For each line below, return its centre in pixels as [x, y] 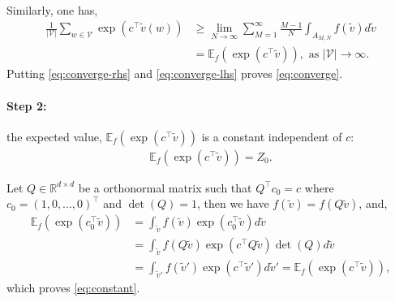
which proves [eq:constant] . [73, 287]
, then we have [233, 203]
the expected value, [54, 136]
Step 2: [27, 105]
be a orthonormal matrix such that [165, 187]
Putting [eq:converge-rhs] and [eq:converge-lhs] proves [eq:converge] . [175, 73]
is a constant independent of [272, 136]
